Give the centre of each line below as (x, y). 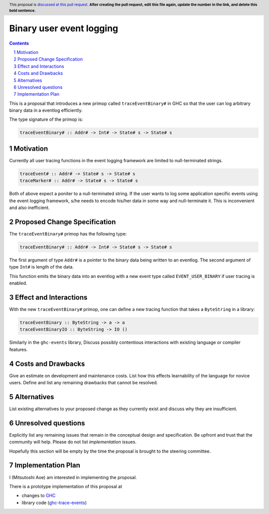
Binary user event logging (64, 28)
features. (18, 349)
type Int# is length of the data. (42, 267)
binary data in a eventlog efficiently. (46, 110)
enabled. (18, 283)
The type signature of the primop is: (46, 119)
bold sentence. (22, 10)
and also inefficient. (29, 208)
